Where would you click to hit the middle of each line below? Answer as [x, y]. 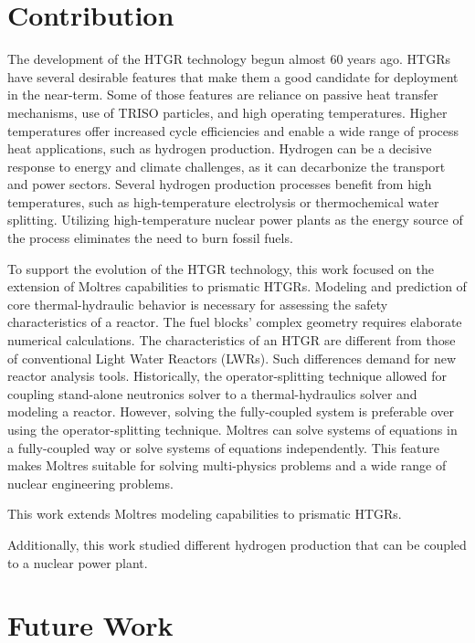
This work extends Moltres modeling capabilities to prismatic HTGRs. [205, 514]
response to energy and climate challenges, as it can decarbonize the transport [227, 166]
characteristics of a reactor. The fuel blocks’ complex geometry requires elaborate [235, 322]
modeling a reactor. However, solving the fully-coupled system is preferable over [231, 411]
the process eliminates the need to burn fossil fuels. [150, 238]
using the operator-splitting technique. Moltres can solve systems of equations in [232, 429]
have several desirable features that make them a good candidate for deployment [233, 76]
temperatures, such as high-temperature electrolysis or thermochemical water [223, 201]
